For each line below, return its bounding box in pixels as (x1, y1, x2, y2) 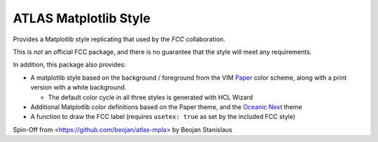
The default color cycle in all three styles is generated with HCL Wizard (48, 93, 253, 101)
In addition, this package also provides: (13, 60, 126, 69)
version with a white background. (30, 83, 127, 92)
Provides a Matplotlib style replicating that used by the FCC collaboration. (13, 35, 225, 43)
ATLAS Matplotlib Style (13, 10, 150, 26)
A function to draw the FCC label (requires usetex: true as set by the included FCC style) (30, 113, 296, 121)
